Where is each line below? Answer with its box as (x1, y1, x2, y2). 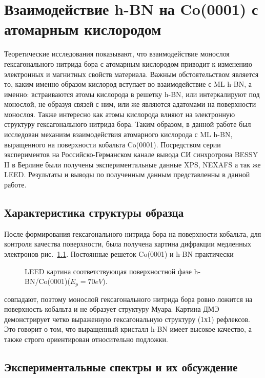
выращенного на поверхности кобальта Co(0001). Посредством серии (4, 139, 221, 149)
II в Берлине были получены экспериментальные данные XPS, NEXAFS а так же (4, 159, 261, 169)
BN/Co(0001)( (25, 276, 70, 287)
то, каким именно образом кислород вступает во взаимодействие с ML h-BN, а (4, 79, 252, 89)
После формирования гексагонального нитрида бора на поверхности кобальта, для (4, 228, 261, 239)
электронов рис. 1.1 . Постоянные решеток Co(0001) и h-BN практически (4, 249, 234, 259)
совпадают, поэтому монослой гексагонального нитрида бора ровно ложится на (4, 293, 253, 304)
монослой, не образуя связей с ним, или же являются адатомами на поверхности (4, 99, 256, 109)
